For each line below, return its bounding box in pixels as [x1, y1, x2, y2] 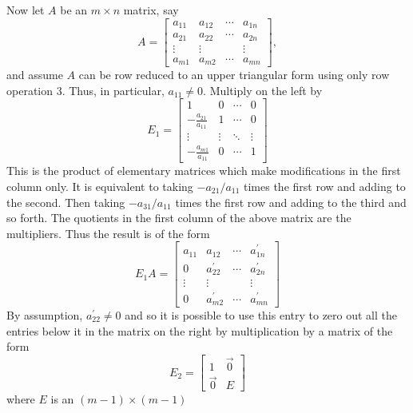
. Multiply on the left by [203, 81, 323, 98]
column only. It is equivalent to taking [6, 177, 193, 194]
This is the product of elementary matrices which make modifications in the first [6, 162, 401, 179]
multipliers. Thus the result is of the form [6, 224, 210, 241]
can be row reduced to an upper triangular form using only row [78, 66, 390, 83]
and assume [6, 66, 63, 83]
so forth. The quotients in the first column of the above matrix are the [6, 209, 351, 226]
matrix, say [123, 2, 179, 18]
